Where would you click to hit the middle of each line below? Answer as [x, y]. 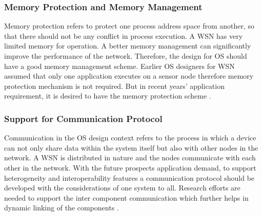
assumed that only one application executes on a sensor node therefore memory [129, 76]
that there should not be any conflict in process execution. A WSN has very [124, 35]
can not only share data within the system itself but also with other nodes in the [131, 147]
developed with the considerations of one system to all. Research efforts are [122, 188]
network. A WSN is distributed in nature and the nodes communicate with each [130, 158]
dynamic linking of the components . [62, 208]
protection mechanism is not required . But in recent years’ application [114, 86]
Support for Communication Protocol [83, 118]
